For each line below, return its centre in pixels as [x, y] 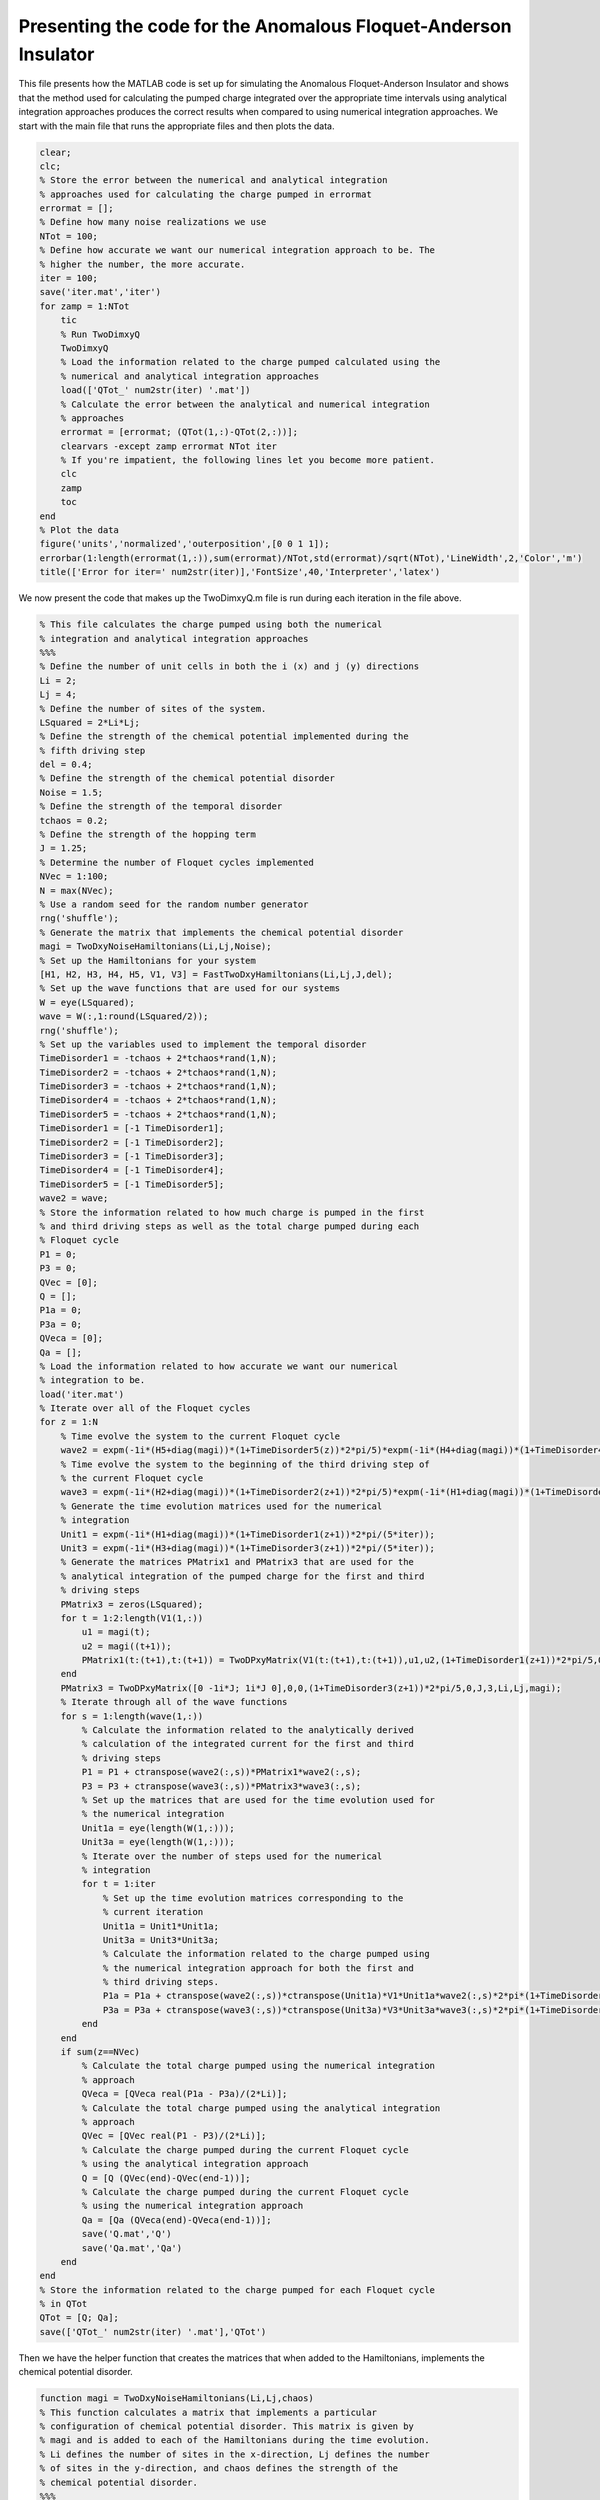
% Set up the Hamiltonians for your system [148, 960]
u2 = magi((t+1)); [126, 1646]
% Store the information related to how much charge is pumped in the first [232, 1212]
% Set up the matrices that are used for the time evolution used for [258, 1800]
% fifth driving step [92, 750]
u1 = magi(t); [116, 1632]
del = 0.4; [66, 764]
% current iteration [153, 1912]
